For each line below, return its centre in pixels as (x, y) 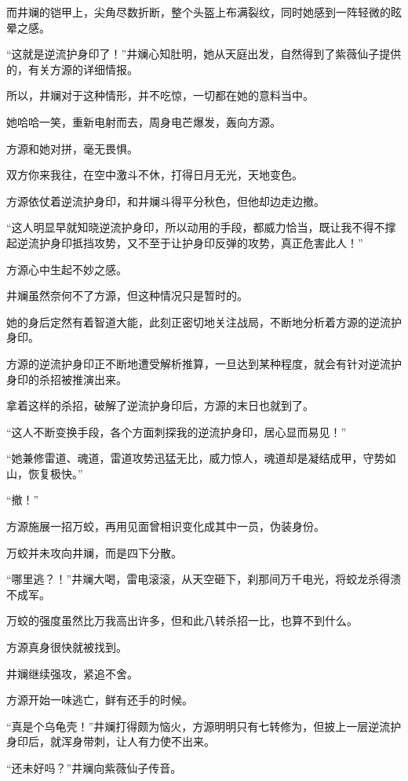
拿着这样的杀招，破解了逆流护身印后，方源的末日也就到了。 (160, 405)
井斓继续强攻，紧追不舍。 (72, 673)
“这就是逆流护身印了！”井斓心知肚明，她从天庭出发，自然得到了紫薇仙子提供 (204, 54)
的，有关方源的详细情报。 (72, 69)
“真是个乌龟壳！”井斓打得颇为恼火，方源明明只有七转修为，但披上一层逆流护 (204, 726)
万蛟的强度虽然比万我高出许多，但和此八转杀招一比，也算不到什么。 (182, 620)
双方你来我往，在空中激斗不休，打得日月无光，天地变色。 (155, 175)
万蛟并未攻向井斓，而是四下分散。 (94, 552)
